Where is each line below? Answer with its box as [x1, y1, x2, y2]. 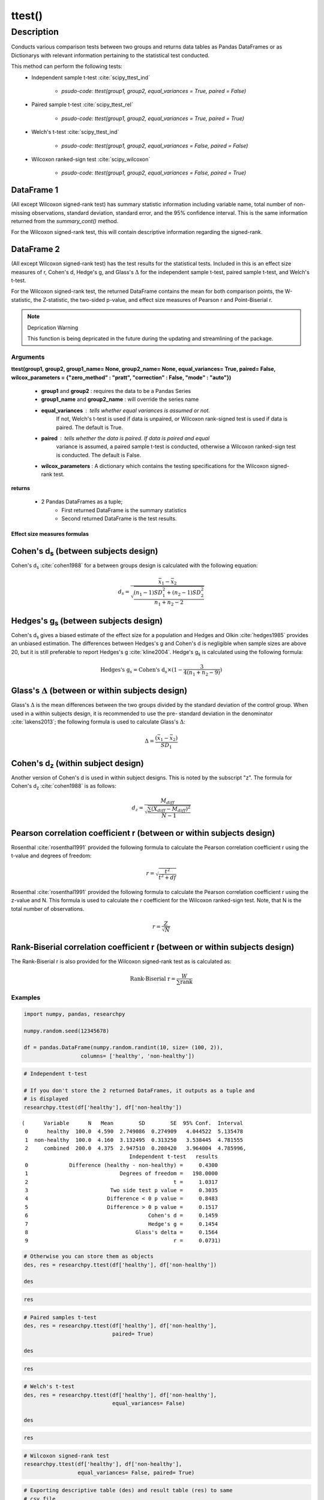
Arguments [11, 353, 45, 361]
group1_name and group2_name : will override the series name [41, 396, 199, 403]
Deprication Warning [27, 324, 79, 331]
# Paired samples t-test [23, 1314, 97, 1321]
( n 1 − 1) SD [133, 589, 163, 597]
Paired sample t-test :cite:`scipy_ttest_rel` [31, 101, 133, 108]
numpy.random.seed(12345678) [23, 1027, 110, 1034]
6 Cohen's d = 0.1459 [25, 1212, 218, 1219]
